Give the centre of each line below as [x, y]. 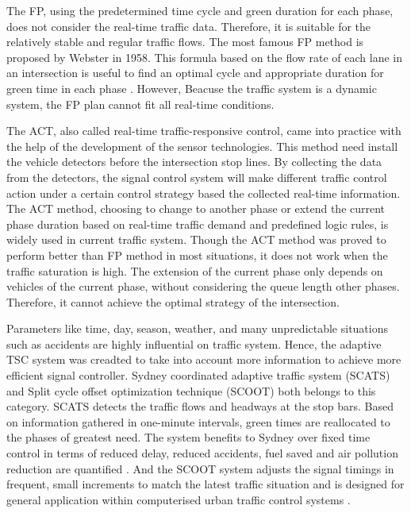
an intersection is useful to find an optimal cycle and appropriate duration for [195, 73]
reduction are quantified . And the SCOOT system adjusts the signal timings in [200, 468]
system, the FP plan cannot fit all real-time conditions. [140, 104]
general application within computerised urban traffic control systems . [179, 499]
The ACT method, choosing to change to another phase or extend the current [196, 208]
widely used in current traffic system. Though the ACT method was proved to [196, 239]
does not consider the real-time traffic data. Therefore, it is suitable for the [189, 26]
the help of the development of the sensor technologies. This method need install [202, 146]
